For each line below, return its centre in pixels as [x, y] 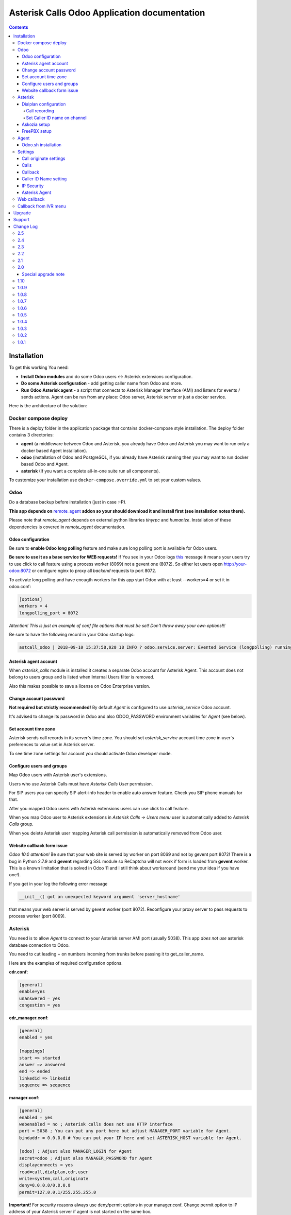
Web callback [31, 199]
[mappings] [32, 1051]
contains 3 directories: [32, 434]
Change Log [26, 226]
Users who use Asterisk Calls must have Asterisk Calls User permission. [81, 784]
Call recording [40, 111]
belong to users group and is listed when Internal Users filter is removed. [82, 677]
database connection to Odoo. [39, 945]
